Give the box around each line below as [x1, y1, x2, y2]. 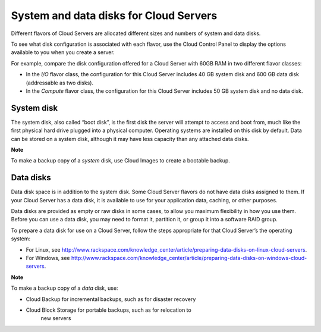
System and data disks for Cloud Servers [11, 9, 218, 22]
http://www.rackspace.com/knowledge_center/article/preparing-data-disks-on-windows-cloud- [71, 255, 307, 261]
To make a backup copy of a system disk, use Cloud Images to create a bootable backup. [11, 157, 230, 164]
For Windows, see [26, 255, 71, 261]
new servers [40, 315, 71, 322]
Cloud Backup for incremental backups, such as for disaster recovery [26, 295, 196, 303]
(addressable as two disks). [26, 79, 94, 86]
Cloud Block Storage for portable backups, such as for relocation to [26, 306, 191, 314]
